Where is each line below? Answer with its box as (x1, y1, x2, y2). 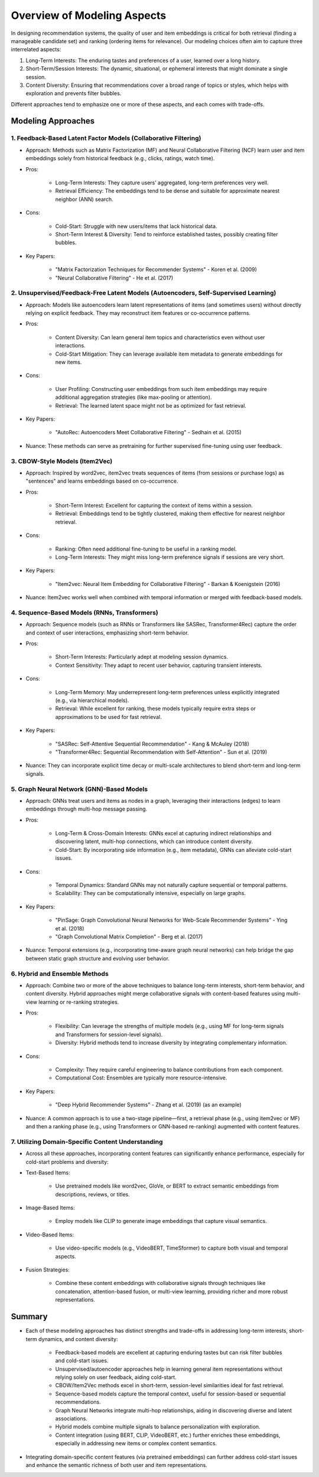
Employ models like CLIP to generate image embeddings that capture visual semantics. (55, 1218, 267, 1225)
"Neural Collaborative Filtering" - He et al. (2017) (55, 274, 174, 281)
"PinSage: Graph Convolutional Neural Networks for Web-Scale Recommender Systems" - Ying (55, 916, 288, 924)
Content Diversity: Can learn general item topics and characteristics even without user (55, 334, 265, 341)
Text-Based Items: (25, 1169, 70, 1176)
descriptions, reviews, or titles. (55, 1190, 130, 1198)
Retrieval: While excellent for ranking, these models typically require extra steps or (55, 705, 256, 712)
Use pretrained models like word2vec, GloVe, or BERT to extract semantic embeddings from (55, 1182, 279, 1190)
